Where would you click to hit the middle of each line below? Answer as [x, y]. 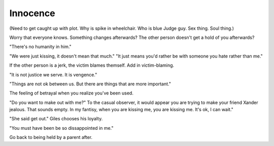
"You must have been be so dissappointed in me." [61, 128]
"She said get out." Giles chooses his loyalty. [56, 119]
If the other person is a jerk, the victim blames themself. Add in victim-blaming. [92, 65]
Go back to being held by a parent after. [51, 137]
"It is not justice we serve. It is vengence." [53, 75]
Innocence [32, 13]
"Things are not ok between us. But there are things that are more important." [90, 84]
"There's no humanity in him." [41, 47]
